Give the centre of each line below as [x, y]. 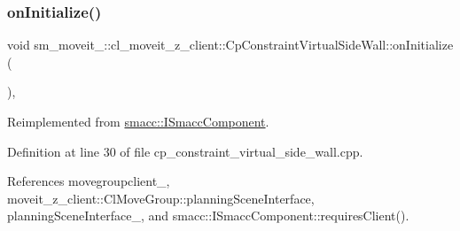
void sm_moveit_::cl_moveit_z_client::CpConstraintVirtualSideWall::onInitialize [230, 45]
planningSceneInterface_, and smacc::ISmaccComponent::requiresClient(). [208, 216]
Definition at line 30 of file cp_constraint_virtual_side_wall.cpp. [185, 151]
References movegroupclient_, [89, 181]
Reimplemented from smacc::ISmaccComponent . [138, 121]
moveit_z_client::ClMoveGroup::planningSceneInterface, [161, 198]
